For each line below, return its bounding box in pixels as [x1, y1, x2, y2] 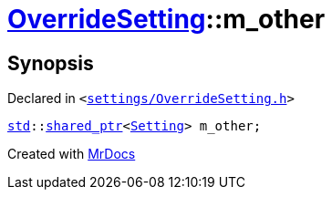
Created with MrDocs [7, 146, 136, 162]
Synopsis [7, 51, 94, 75]
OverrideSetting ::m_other [7, 4, 326, 35]
